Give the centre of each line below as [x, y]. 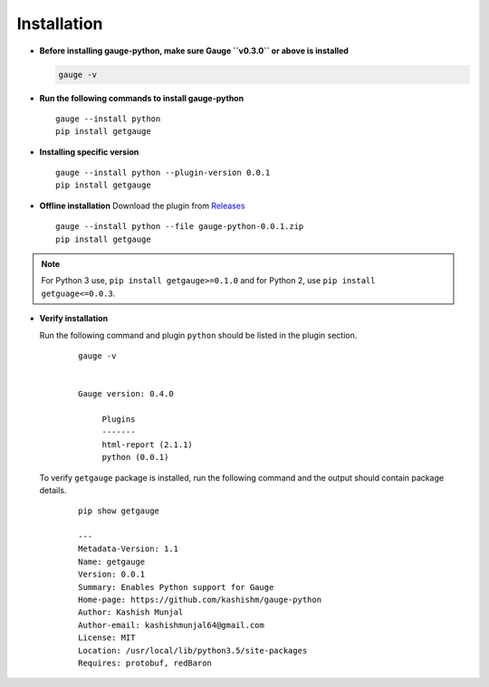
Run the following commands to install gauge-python [142, 98]
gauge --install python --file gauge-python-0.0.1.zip [180, 227]
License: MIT [107, 638]
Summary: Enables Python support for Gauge [176, 587]
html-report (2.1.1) [148, 444]
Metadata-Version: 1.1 [129, 549]
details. [53, 490]
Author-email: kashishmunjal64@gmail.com [171, 625]
